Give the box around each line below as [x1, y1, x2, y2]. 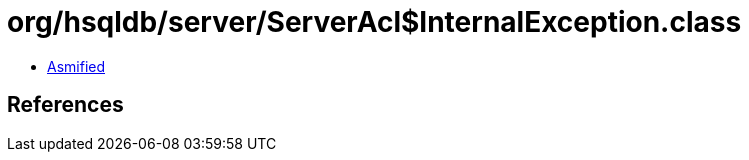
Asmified [47, 57, 106, 75]
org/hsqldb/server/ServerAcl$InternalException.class [7, 5, 742, 39]
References [7, 92, 124, 118]
